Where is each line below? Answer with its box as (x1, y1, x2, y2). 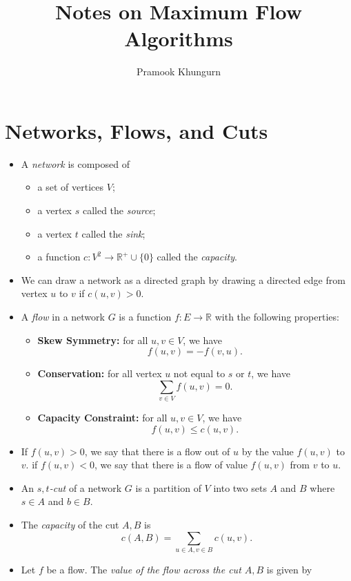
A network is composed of (21, 156, 130, 171)
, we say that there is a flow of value (94, 457, 248, 472)
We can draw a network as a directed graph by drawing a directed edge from (21, 272, 345, 287)
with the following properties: (214, 309, 339, 323)
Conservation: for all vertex (37, 366, 162, 381)
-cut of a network (49, 480, 122, 495)
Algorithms (124, 24, 233, 53)
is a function (119, 309, 172, 323)
